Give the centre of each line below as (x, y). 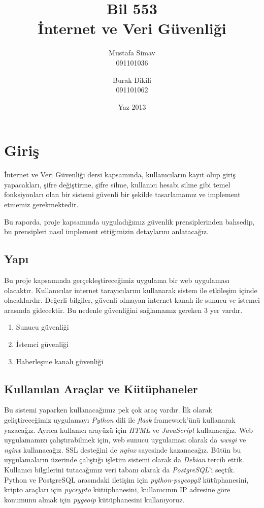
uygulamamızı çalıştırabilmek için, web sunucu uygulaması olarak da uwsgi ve (125, 440)
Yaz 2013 (132, 106)
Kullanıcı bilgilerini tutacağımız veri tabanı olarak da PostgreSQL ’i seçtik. (120, 469)
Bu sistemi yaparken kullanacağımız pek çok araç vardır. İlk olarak (108, 410)
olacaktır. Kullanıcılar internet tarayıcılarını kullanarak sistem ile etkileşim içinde (131, 290)
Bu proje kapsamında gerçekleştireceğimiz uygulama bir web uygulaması (117, 280)
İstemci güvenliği (42, 344)
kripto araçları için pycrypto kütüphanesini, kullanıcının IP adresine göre (117, 489)
